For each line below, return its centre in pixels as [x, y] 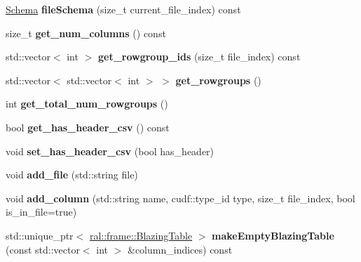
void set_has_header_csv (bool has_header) [110, 151]
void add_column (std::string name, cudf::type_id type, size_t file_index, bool [180, 198]
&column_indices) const [180, 249]
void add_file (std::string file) [72, 175]
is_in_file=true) [41, 212]
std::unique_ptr [40, 235]
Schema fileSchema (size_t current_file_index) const [123, 9]
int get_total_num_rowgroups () [87, 104]
